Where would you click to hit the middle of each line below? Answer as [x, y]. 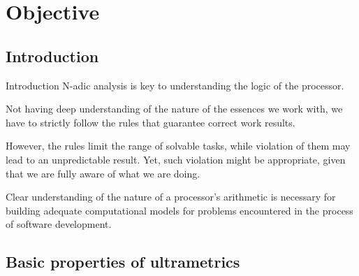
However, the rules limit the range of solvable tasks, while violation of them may [178, 146]
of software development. [59, 224]
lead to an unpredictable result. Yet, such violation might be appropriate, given [176, 159]
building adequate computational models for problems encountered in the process [179, 210]
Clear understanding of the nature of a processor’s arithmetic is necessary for [171, 197]
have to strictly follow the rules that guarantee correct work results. [151, 122]
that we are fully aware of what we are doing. [103, 173]
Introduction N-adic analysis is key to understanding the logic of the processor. [175, 85]
